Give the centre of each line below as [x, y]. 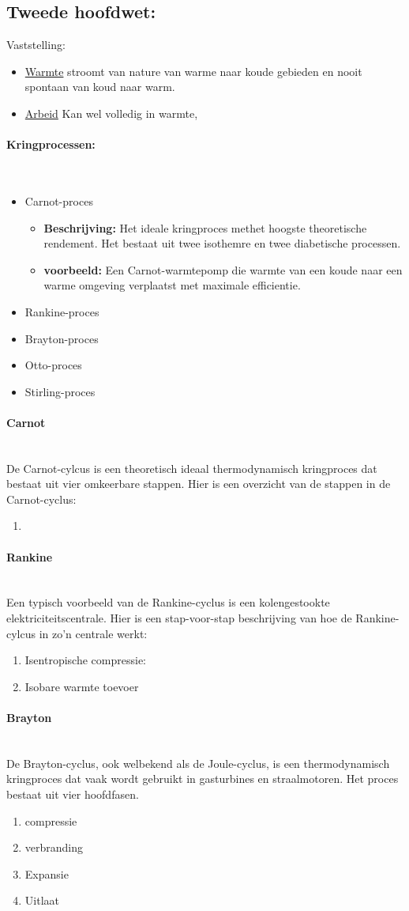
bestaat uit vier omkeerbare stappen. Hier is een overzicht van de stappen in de [199, 484]
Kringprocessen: [51, 144]
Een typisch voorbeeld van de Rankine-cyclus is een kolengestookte [168, 602]
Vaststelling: [36, 45]
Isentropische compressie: [85, 660]
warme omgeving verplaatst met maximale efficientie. [172, 285]
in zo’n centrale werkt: [93, 633]
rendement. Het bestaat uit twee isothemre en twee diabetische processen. [222, 243]
